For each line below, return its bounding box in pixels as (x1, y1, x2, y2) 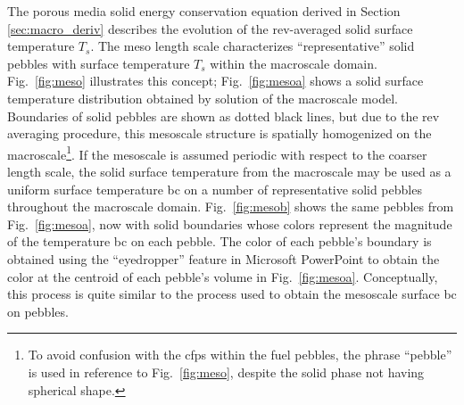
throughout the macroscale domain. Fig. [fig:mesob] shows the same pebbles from (7, 197, 454, 216)
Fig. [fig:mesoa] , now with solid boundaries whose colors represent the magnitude (7, 214, 452, 233)
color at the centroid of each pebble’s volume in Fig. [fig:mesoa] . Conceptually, (7, 267, 438, 285)
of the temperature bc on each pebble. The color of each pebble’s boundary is (7, 232, 432, 251)
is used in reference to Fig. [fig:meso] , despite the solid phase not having (28, 362, 425, 381)
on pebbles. (7, 302, 69, 320)
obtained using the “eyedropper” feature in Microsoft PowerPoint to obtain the (7, 249, 440, 268)
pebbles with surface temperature (7, 54, 190, 72)
